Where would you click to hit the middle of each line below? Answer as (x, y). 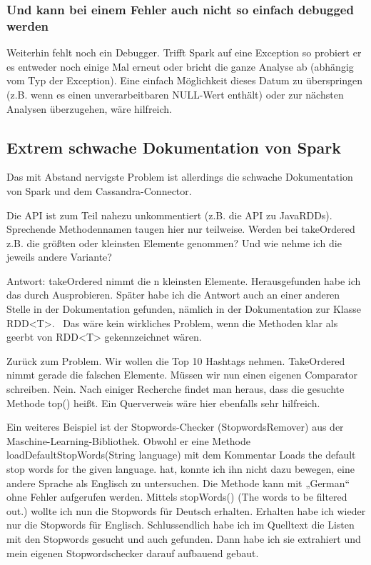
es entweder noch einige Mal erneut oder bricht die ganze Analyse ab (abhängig (180, 66)
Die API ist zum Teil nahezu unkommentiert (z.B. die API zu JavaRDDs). (169, 215)
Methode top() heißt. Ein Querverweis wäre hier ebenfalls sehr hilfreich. (163, 402)
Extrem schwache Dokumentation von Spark (174, 147)
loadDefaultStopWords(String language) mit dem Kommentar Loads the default (181, 455)
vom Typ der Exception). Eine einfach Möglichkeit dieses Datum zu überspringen (185, 80)
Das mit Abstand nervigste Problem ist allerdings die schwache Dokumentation (180, 177)
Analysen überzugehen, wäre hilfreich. (89, 108)
